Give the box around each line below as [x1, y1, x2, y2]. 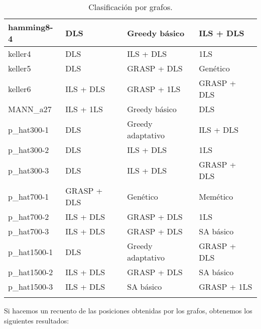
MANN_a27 [8, 103, 52, 115]
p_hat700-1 [8, 190, 49, 202]
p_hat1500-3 [8, 281, 53, 292]
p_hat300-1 [8, 123, 49, 135]
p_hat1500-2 [8, 266, 53, 278]
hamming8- [8, 21, 53, 33]
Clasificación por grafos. [88, 1, 173, 13]
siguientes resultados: [4, 315, 69, 325]
